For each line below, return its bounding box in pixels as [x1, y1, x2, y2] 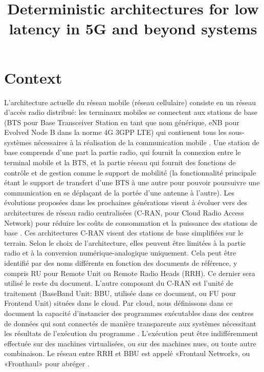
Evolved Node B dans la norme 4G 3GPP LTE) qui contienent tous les [4, 127, 227, 138]
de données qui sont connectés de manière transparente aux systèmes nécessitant [4, 318, 257, 328]
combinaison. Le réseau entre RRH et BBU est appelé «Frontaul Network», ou [4, 348, 250, 359]
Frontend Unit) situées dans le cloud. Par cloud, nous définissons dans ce [4, 298, 233, 308]
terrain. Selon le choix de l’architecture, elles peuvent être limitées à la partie [4, 237, 246, 248]
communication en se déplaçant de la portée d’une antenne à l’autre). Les [4, 187, 234, 198]
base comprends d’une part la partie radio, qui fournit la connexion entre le [4, 147, 241, 158]
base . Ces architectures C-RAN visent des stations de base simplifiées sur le [4, 227, 244, 238]
